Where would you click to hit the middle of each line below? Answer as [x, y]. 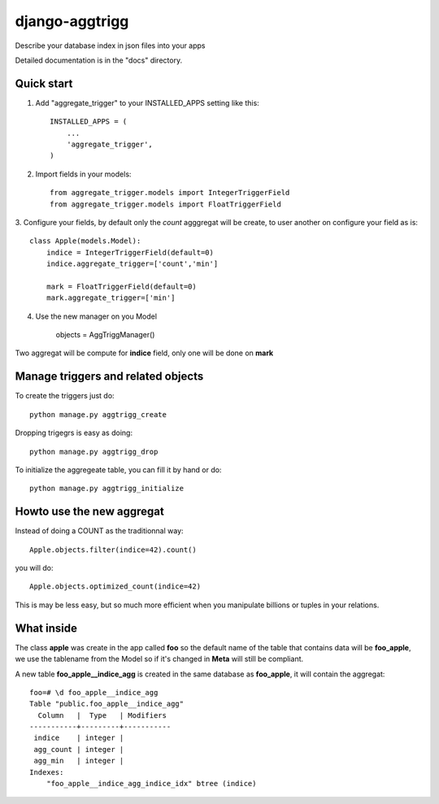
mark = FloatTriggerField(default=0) [121, 286]
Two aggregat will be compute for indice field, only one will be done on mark [144, 353]
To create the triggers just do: [65, 396]
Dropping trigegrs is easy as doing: [74, 433]
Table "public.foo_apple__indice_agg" [107, 704]
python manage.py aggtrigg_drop [94, 452]
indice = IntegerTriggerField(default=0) [130, 252]
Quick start [44, 83]
